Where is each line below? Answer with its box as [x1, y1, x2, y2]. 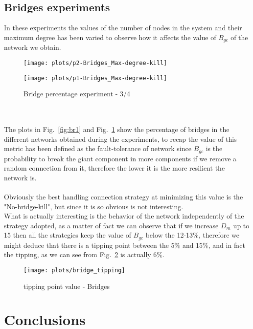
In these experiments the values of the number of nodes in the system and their [4, 22, 242, 33]
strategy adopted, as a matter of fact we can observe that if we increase [4, 220, 219, 230]
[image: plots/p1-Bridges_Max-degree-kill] [23, 74, 167, 82]
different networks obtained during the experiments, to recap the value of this [4, 133, 237, 144]
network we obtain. [4, 42, 61, 52]
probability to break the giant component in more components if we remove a [4, 153, 237, 163]
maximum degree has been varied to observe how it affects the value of [4, 32, 216, 42]
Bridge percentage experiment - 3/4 [23, 88, 131, 99]
